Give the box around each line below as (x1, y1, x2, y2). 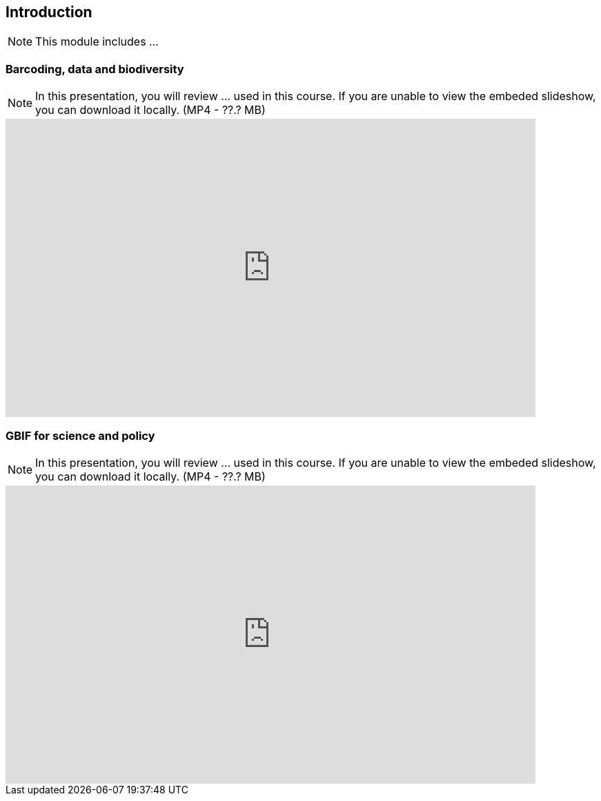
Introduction (6, 3, 92, 21)
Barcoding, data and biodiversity (6, 61, 184, 76)
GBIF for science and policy (6, 428, 155, 443)
